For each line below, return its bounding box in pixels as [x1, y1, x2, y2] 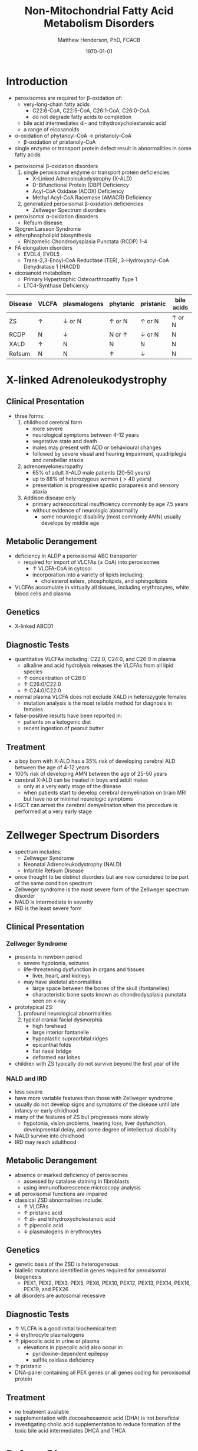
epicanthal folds [32, 1041, 72, 1048]
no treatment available [14, 1408, 70, 1415]
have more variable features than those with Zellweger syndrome [14, 1094, 173, 1101]
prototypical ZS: [14, 1003, 54, 1010]
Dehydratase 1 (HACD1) [23, 263, 81, 270]
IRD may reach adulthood [14, 1138, 77, 1146]
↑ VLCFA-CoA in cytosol [32, 565, 93, 572]
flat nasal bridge [32, 1047, 72, 1055]
